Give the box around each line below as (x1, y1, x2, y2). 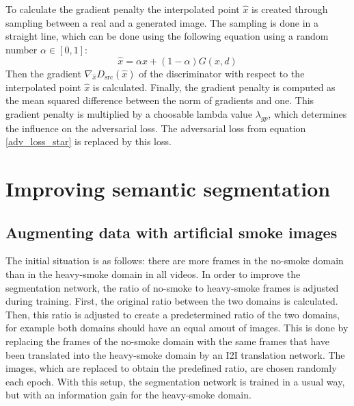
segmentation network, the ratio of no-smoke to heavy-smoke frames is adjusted (5, 280, 339, 294)
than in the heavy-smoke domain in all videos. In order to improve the (5, 266, 301, 281)
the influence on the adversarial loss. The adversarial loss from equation (5, 120, 306, 135)
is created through (251, 2, 328, 16)
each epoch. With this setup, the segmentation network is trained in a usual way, (5, 374, 345, 388)
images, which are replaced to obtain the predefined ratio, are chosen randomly (5, 361, 337, 375)
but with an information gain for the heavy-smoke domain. (5, 388, 251, 402)
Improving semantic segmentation (5, 174, 331, 202)
